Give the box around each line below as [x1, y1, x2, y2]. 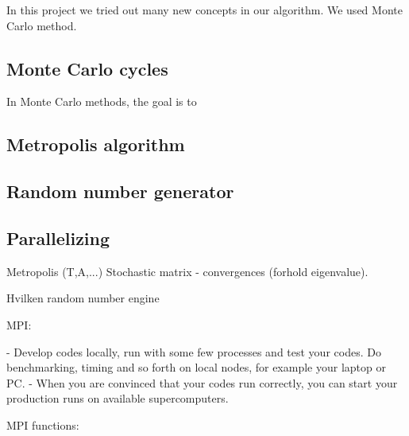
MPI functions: [6, 416, 79, 433]
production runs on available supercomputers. [6, 390, 229, 407]
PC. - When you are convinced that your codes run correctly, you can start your [6, 374, 398, 391]
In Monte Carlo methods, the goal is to [6, 93, 197, 110]
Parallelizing [6, 225, 110, 250]
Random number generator [6, 179, 234, 204]
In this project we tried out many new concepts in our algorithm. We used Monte [6, 2, 403, 18]
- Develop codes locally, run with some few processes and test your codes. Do [6, 343, 381, 360]
